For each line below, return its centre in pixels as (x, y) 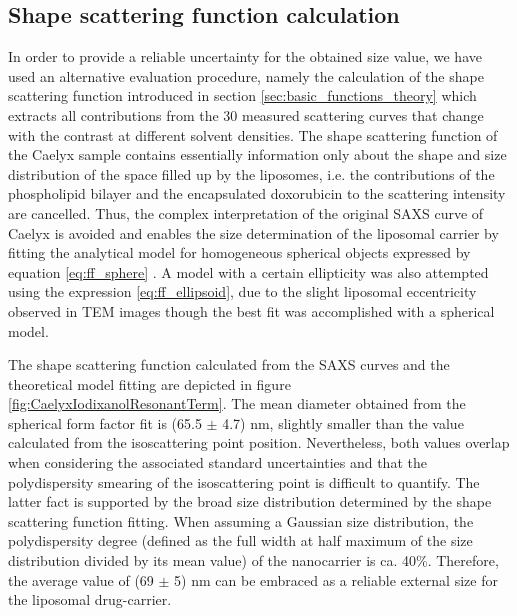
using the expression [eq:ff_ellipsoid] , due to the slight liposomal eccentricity (242, 291)
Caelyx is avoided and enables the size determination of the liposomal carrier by (253, 232)
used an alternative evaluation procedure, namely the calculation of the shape (246, 75)
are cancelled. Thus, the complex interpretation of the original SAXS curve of (246, 212)
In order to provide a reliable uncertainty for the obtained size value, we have (245, 56)
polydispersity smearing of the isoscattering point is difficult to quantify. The (244, 481)
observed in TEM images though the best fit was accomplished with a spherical (251, 310)
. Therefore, (463, 560)
